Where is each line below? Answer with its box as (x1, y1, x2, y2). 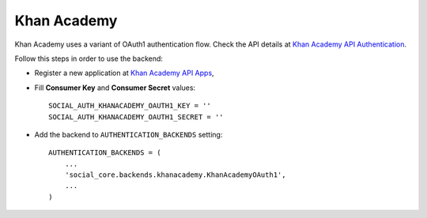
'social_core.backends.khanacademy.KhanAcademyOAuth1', (64, 171, 286, 179)
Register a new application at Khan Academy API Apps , (34, 68, 214, 78)
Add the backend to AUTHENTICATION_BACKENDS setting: (34, 130, 223, 139)
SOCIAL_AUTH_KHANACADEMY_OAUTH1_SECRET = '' (48, 112, 225, 122)
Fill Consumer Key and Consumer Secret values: (34, 83, 196, 92)
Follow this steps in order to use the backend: (14, 54, 164, 63)
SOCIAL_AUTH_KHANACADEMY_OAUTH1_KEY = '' (48, 101, 211, 111)
